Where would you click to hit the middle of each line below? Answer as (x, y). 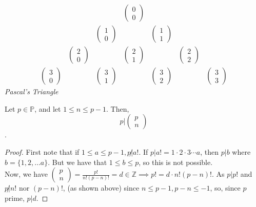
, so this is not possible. (176, 162)
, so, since (225, 188)
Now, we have (26, 174)
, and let (48, 108)
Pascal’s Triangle (32, 91)
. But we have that (77, 162)
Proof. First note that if (42, 151)
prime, (15, 198)
